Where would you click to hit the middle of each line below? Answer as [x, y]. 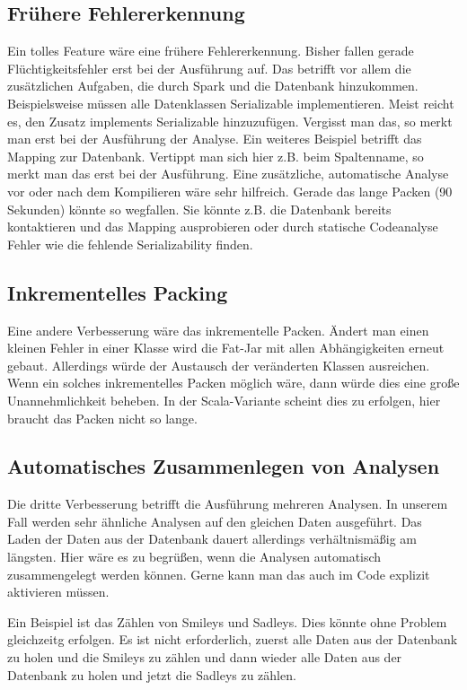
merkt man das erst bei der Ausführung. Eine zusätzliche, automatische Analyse [228, 174]
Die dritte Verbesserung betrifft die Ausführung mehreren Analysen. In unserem [228, 504]
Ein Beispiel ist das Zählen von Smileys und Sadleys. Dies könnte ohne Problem [227, 621]
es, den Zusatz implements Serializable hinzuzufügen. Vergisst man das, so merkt [230, 121]
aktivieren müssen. [58, 592]
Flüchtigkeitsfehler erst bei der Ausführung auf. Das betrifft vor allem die [209, 68]
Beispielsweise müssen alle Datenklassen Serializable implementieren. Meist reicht [231, 103]
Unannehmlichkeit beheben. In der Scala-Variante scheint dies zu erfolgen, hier [224, 400]
